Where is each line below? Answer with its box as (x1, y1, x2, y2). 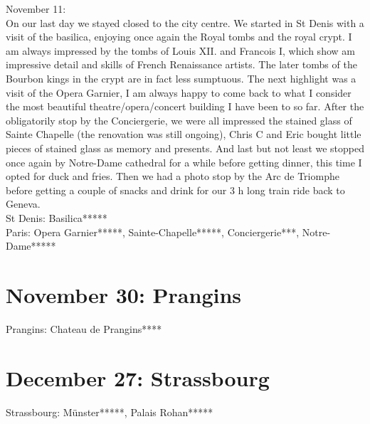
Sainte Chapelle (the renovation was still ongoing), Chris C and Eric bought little (6, 127, 361, 142)
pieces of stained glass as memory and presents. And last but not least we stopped (6, 140, 365, 155)
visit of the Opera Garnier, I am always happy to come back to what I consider (6, 85, 351, 100)
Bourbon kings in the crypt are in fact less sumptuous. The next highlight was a (6, 70, 356, 85)
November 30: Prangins (6, 280, 242, 309)
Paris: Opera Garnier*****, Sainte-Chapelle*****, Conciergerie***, (6, 224, 300, 239)
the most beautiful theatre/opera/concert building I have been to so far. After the (6, 99, 364, 114)
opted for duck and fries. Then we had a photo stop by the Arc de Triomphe (6, 169, 339, 184)
